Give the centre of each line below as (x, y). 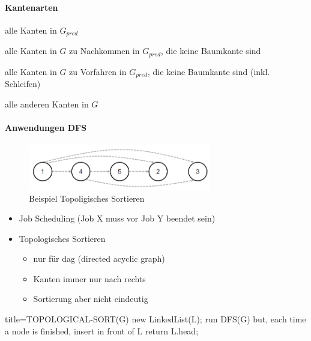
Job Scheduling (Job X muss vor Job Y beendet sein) (117, 218)
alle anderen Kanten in (47, 104)
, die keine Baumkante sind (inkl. (209, 71)
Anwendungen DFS (46, 127)
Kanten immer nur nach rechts (89, 278)
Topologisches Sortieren (62, 238)
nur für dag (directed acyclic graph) (99, 258)
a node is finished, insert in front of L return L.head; (102, 330)
